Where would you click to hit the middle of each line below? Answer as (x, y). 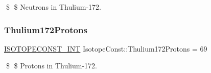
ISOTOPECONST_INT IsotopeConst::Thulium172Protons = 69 (106, 48)
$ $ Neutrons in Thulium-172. (53, 7)
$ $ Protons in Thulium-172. (51, 66)
